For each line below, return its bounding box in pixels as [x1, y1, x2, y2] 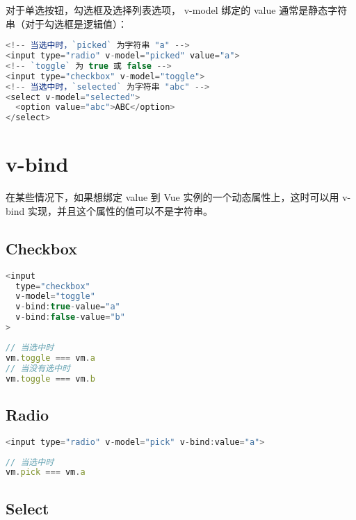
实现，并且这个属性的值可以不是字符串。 [27, 203, 213, 218]
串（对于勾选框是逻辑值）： [6, 16, 127, 31]
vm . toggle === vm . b [6, 373, 95, 384]
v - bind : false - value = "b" [15, 312, 125, 323]
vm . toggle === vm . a [6, 352, 95, 363]
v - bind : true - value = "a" [15, 302, 120, 312]
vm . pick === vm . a [6, 467, 86, 478]
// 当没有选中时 [6, 363, 70, 373]
